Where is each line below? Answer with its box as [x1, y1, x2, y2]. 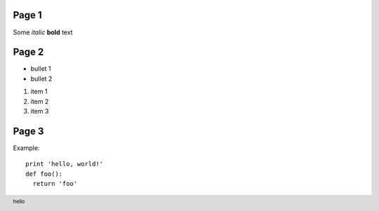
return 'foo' [32, 179, 78, 188]
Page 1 [13, 9, 42, 21]
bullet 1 [30, 64, 52, 73]
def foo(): [25, 170, 63, 178]
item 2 [30, 97, 49, 105]
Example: [13, 144, 40, 152]
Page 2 [13, 46, 44, 58]
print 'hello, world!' [25, 160, 104, 168]
